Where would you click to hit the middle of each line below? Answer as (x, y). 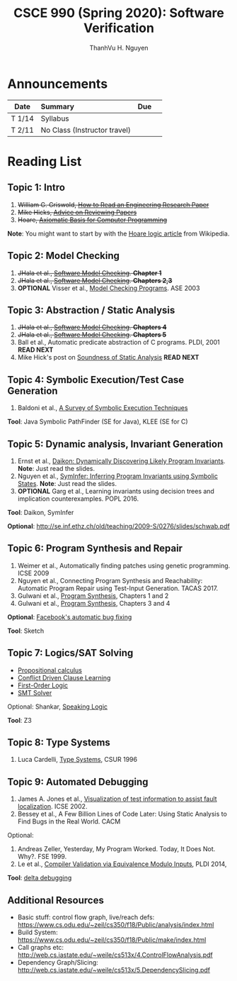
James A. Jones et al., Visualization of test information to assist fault (117, 799)
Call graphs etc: (41, 947)
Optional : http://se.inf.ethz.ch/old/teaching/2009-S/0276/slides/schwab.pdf (118, 526)
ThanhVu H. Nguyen (119, 48)
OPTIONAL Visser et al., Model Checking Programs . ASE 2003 (109, 288)
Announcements (58, 84)
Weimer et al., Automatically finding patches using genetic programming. (124, 565)
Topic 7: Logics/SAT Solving (70, 653)
